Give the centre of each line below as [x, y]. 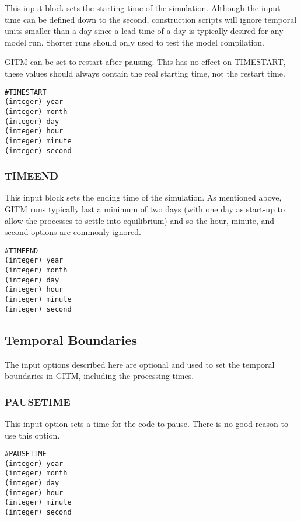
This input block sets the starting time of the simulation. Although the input [143, 8]
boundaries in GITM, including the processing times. [99, 376]
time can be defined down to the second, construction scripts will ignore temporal [151, 19]
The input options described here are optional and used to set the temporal [140, 364]
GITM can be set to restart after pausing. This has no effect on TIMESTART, [145, 62]
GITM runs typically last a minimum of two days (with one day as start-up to [145, 208]
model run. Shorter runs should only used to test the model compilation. [135, 42]
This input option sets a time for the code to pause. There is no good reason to [146, 423]
